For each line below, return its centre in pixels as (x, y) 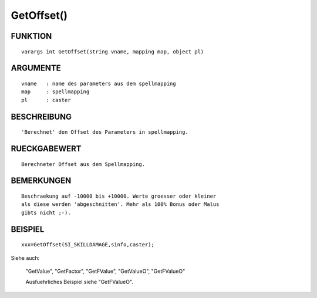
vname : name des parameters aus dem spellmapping (99, 83)
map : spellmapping (55, 92)
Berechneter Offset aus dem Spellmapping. (83, 164)
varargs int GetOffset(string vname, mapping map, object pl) (113, 52)
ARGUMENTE (36, 68)
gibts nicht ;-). (46, 212)
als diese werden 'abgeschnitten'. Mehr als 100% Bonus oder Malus (120, 204)
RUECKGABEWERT (46, 149)
